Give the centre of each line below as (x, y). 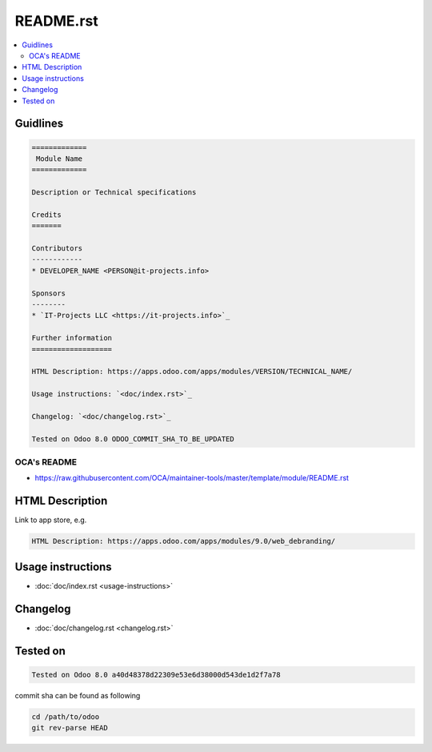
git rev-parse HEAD (70, 728)
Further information (72, 338)
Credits (46, 215)
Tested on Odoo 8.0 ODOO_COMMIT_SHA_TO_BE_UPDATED (133, 439)
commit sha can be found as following (78, 695)
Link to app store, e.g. (51, 520)
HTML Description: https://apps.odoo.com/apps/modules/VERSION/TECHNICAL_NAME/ (192, 372)
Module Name (60, 159)
